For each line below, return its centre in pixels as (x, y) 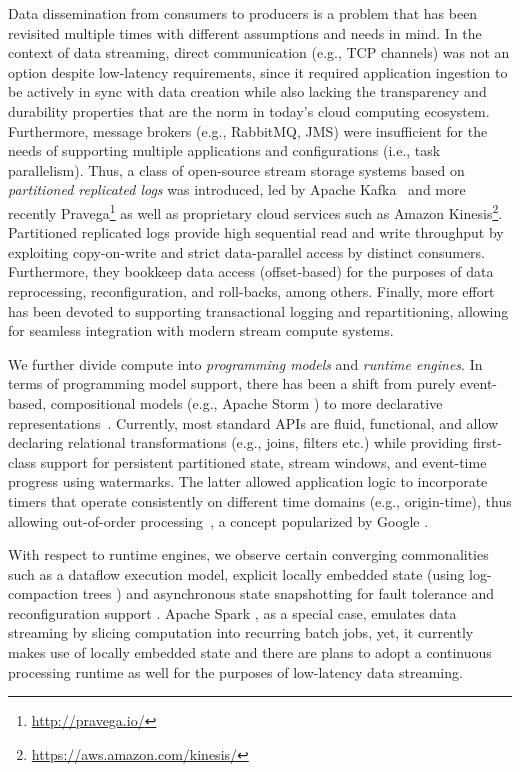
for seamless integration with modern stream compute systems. (201, 330)
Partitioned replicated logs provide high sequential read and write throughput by (256, 232)
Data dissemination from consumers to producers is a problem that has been (243, 13)
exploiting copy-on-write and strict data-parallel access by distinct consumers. (246, 251)
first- (487, 442)
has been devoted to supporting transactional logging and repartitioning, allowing (258, 310)
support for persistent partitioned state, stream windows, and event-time (263, 461)
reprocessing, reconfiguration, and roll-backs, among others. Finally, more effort (251, 290)
